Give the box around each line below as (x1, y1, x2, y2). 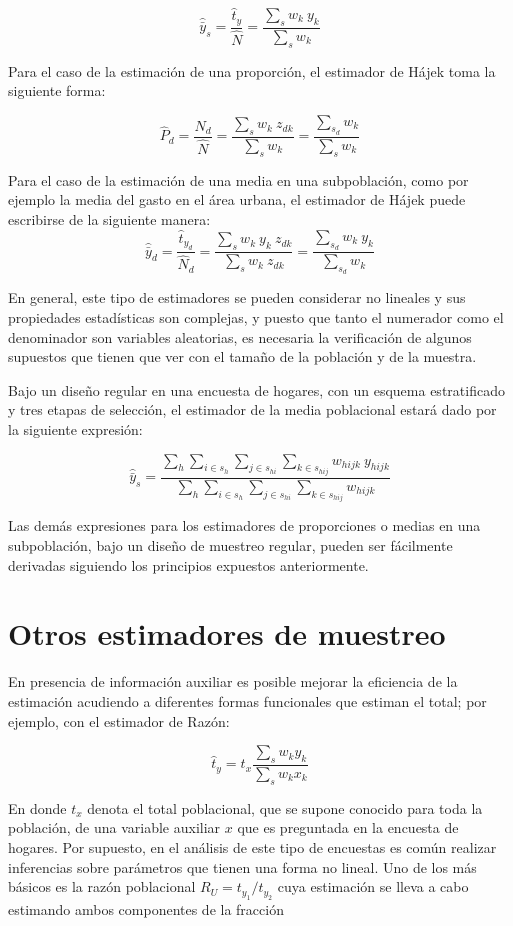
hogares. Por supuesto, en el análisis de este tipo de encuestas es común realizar (8, 836, 497, 857)
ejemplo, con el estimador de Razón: (8, 710, 230, 731)
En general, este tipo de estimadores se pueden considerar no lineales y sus (8, 287, 466, 308)
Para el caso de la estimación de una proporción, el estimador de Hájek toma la (8, 60, 496, 81)
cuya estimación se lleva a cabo (277, 876, 469, 897)
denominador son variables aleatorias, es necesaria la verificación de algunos (8, 326, 472, 347)
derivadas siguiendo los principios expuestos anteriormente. (8, 554, 369, 575)
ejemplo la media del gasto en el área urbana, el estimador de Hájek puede (8, 189, 466, 210)
